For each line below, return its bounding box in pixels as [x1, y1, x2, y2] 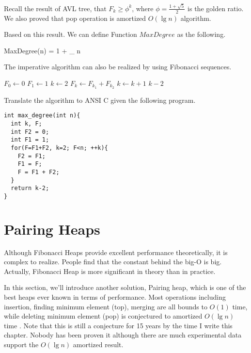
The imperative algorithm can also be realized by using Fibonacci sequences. [4, 62, 232, 72]
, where [132, 3, 154, 13]
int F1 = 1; [11, 136, 49, 144]
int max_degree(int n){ [4, 112, 80, 119]
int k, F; [11, 120, 42, 128]
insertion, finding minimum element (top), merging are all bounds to [4, 301, 207, 311]
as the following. [177, 29, 226, 39]
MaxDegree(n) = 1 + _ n [4, 45, 81, 55]
